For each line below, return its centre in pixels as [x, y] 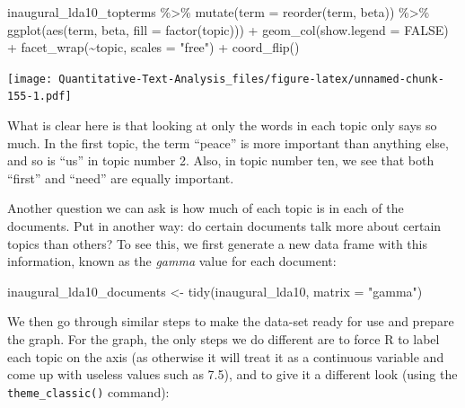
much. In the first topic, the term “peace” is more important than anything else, [228, 142]
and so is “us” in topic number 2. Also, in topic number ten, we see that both [221, 160]
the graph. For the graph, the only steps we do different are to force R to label [224, 339]
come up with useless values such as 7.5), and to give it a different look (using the [232, 374]
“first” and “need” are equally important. [121, 177]
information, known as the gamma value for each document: [172, 261]
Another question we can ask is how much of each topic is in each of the [206, 208]
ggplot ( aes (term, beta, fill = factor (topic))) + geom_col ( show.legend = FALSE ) [228, 29]
